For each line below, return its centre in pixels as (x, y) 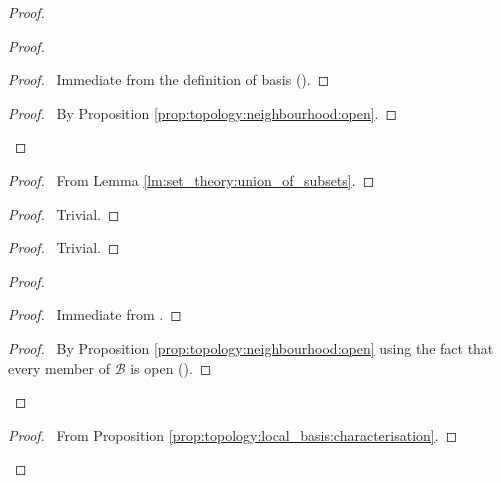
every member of (59, 367)
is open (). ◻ (171, 367)
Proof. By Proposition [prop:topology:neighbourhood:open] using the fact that (251, 347)
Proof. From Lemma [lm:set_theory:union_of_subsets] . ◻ (191, 179)
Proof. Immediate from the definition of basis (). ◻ (169, 79)
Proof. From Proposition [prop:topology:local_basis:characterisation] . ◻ (233, 434)
